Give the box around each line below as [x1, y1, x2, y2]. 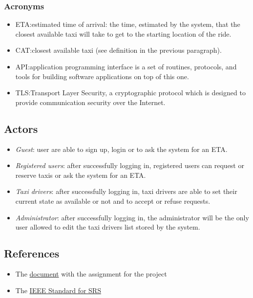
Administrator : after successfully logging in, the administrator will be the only [15, 212, 249, 222]
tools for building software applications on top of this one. [15, 71, 189, 81]
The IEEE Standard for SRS [15, 285, 101, 295]
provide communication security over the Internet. [15, 97, 166, 107]
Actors [4, 121, 38, 136]
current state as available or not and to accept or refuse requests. [15, 195, 211, 206]
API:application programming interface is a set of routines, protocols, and [15, 62, 237, 71]
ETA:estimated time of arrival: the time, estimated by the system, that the [15, 19, 240, 29]
